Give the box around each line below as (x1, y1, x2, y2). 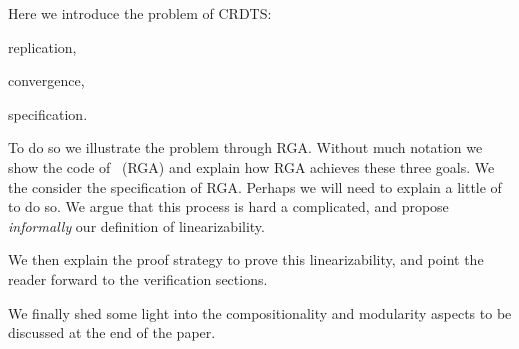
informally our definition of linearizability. (8, 215, 265, 236)
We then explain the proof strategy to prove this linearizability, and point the (8, 249, 484, 270)
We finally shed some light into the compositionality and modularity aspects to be (8, 302, 512, 323)
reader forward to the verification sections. (8, 268, 268, 289)
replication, (8, 36, 77, 57)
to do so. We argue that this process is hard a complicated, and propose (8, 196, 449, 217)
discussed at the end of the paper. (8, 322, 216, 343)
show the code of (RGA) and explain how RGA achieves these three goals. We (8, 156, 495, 177)
